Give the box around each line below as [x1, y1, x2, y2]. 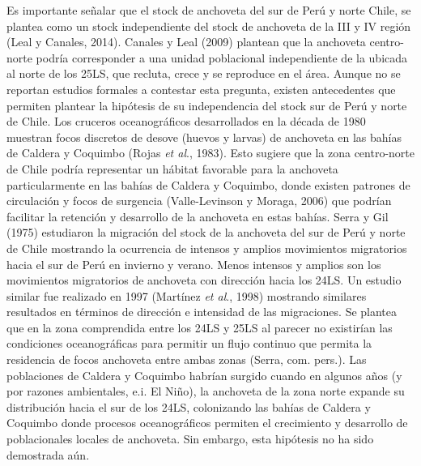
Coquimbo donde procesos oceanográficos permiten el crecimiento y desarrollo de [6, 414, 408, 431]
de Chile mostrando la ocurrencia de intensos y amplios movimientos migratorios [6, 239, 407, 256]
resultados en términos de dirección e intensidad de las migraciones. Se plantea [6, 303, 398, 320]
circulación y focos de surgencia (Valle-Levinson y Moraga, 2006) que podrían [6, 192, 392, 209]
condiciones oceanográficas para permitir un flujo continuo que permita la [6, 335, 372, 352]
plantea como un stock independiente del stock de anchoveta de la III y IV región [6, 17, 411, 34]
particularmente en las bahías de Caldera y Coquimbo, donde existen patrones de [6, 176, 410, 193]
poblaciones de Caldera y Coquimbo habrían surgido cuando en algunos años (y [6, 366, 402, 383]
